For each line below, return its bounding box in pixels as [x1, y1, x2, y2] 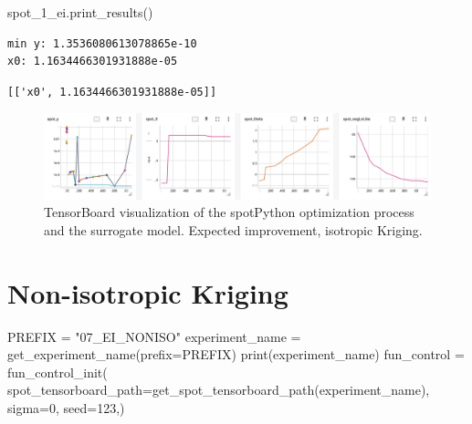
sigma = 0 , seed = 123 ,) [7, 398, 125, 418]
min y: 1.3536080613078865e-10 [7, 36, 197, 50]
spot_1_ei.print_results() [7, 3, 153, 21]
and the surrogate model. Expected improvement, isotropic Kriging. [44, 220, 423, 239]
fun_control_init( [7, 362, 108, 381]
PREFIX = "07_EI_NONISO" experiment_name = [7, 326, 301, 346]
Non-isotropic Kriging [7, 274, 288, 311]
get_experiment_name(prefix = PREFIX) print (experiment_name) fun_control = [7, 345, 465, 364]
